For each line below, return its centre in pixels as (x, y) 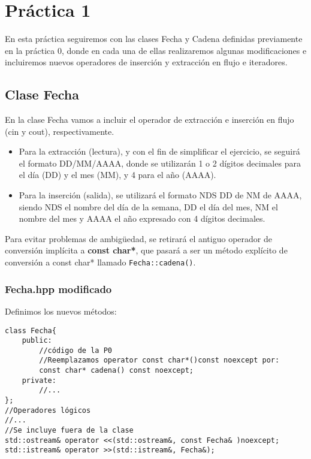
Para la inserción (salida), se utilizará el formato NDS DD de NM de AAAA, (160, 195)
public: (37, 341)
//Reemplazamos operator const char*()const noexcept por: (159, 360)
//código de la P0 (76, 350)
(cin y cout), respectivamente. (60, 131)
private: (39, 380)
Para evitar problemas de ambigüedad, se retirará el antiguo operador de (138, 238)
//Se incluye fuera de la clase (69, 431)
